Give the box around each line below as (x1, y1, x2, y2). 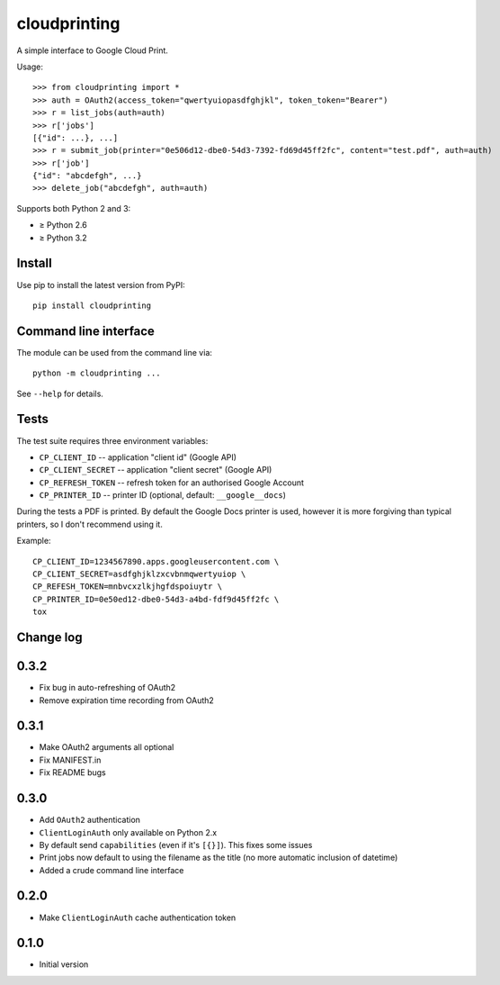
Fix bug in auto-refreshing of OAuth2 (39, 682, 176, 693)
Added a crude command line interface (39, 864, 184, 875)
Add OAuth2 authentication (39, 815, 141, 826)
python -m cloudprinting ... (32, 368, 161, 378)
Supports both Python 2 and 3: (16, 203, 131, 213)
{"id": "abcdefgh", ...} (32, 171, 142, 181)
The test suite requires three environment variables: (16, 435, 209, 446)
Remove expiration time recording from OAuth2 (39, 694, 215, 706)
